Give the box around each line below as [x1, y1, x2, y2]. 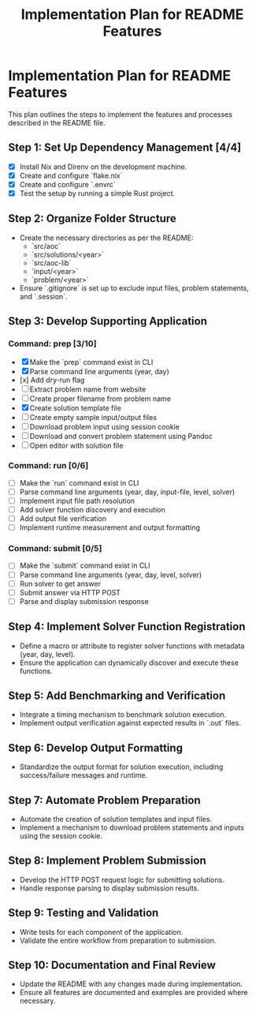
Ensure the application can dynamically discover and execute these [19, 658, 239, 667]
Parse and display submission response [19, 596, 149, 606]
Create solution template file [29, 403, 122, 412]
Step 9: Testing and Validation [8, 906, 159, 920]
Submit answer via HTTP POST [19, 587, 121, 597]
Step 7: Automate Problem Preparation [8, 794, 201, 807]
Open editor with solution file [29, 441, 124, 450]
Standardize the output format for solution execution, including [19, 762, 224, 771]
